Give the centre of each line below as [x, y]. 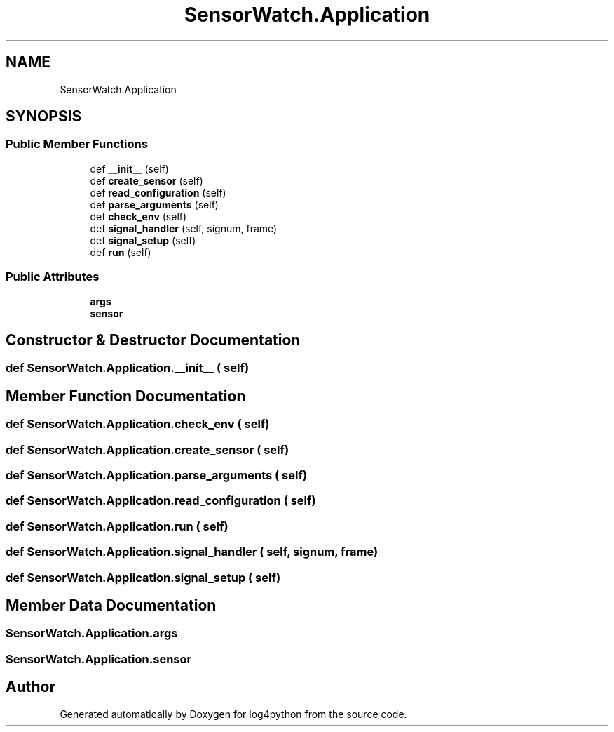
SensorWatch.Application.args [92, 633]
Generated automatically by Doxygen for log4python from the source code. [233, 714]
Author [30, 687]
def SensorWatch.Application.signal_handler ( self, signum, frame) [192, 552]
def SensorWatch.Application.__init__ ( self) [128, 368]
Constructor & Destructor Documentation [153, 340]
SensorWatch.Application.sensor [99, 659]
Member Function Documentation [126, 396]
